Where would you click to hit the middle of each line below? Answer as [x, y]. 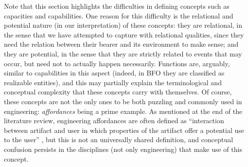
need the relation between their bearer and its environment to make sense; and [121, 44]
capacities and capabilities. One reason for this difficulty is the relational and [119, 15]
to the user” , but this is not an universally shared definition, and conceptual [119, 139]
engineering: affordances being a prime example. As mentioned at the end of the [123, 111]
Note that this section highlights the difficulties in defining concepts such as [117, 6]
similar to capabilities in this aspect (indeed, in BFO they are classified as [114, 73]
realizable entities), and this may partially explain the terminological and [113, 82]
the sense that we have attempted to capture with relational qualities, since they [124, 34]
